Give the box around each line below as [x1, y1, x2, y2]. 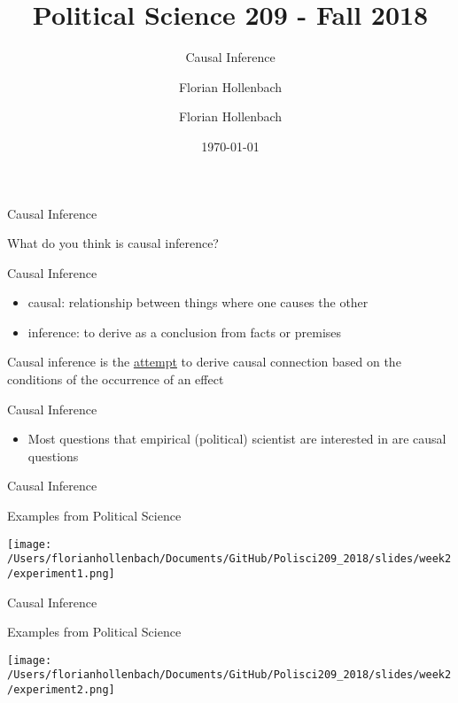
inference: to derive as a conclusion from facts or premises [27, 322, 342, 341]
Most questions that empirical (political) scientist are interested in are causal [27, 429, 446, 448]
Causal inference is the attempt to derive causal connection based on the [7, 352, 401, 371]
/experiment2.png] [7, 684, 115, 697]
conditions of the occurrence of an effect [7, 370, 224, 389]
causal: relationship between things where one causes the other [27, 293, 369, 312]
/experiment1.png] [7, 567, 115, 580]
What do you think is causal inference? [7, 234, 219, 252]
